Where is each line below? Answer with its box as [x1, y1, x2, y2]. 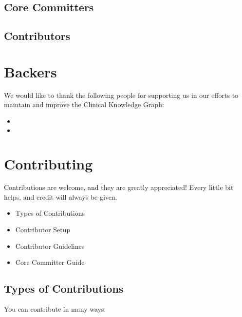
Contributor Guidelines [15, 241, 85, 251]
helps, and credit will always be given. [4, 191, 117, 202]
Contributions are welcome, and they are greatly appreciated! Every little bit [4, 182, 234, 192]
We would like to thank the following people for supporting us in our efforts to [4, 90, 239, 100]
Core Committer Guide [15, 257, 85, 267]
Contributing [4, 154, 93, 174]
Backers [4, 61, 57, 81]
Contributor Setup [15, 224, 71, 234]
